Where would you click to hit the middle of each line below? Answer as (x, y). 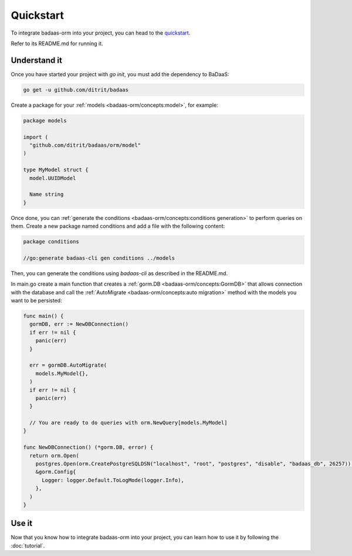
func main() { (43, 316)
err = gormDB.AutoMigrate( (68, 365)
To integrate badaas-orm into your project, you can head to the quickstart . (101, 33)
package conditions (51, 242)
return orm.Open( (54, 455)
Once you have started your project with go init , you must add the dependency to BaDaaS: (120, 74)
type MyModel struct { (56, 170)
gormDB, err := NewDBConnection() (79, 324)
